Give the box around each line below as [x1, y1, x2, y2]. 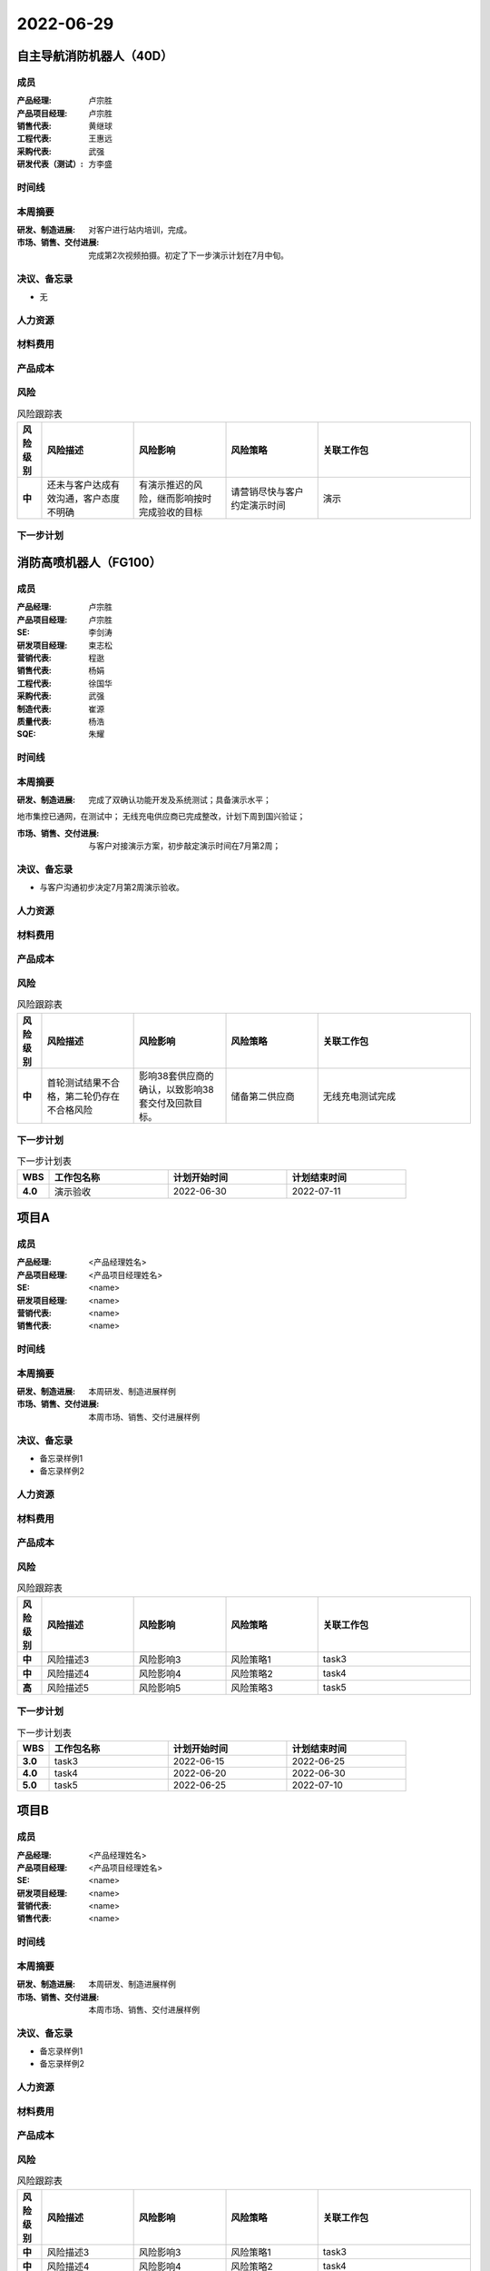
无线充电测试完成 [322, 1090, 397, 1103]
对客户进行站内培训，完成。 [88, 223, 192, 235]
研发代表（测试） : [16, 159, 83, 170]
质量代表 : [16, 716, 52, 727]
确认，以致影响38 [139, 1083, 214, 1096]
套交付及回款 [139, 1096, 194, 1109]
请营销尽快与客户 [230, 486, 304, 499]
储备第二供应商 [230, 1090, 295, 1103]
